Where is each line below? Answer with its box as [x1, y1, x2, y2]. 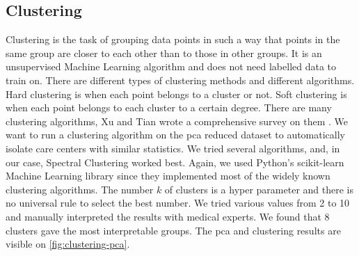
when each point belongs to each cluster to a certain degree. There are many [6, 100, 332, 115]
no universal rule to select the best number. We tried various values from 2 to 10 [6, 195, 350, 210]
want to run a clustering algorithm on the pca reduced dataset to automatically [6, 127, 346, 142]
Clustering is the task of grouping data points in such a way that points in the [6, 32, 340, 47]
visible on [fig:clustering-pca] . [6, 237, 130, 251]
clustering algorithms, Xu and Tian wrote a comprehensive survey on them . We [6, 113, 349, 128]
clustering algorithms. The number [6, 182, 154, 196]
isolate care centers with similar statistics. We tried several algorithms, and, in [6, 141, 340, 155]
